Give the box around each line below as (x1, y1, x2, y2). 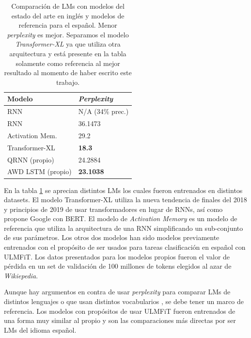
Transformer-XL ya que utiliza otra (15, 39, 121, 49)
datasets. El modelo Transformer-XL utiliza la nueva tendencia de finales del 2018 (4, 194, 247, 205)
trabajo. (56, 77, 80, 87)
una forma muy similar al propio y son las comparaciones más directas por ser (4, 315, 236, 325)
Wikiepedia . (4, 270, 38, 280)
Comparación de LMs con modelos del (11, 1, 125, 11)
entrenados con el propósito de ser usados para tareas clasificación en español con (4, 242, 246, 252)
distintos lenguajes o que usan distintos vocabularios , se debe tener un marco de (4, 296, 244, 306)
